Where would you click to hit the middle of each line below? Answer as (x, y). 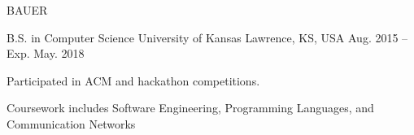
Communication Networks (71, 123)
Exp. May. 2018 (46, 53)
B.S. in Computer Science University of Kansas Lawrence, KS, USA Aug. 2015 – (207, 37)
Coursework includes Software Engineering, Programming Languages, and (190, 108)
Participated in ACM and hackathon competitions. (133, 80)
